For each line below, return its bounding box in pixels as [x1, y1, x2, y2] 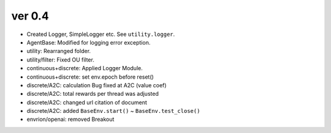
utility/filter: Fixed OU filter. [26, 56, 94, 63]
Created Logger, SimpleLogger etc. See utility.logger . [26, 31, 175, 38]
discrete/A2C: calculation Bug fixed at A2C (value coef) [26, 81, 167, 88]
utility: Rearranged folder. [26, 48, 91, 55]
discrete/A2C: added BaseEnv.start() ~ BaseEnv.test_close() [26, 107, 200, 115]
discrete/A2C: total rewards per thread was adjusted [26, 90, 159, 98]
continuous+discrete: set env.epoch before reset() [26, 73, 154, 81]
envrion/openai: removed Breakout [26, 116, 115, 123]
